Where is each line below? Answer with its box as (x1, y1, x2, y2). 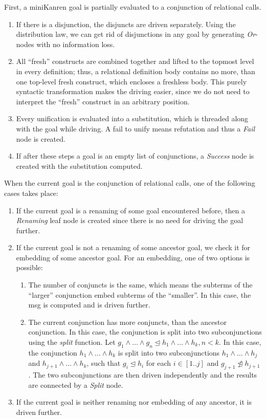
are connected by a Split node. (28, 379, 123, 390)
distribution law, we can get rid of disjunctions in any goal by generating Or (16, 29, 256, 39)
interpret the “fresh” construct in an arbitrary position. (16, 96, 190, 106)
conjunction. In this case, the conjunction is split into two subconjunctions (28, 326, 262, 337)
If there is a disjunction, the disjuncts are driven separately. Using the (16, 18, 236, 29)
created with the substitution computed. (16, 160, 143, 171)
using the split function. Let (28, 337, 116, 347)
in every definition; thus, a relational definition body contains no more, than (16, 65, 255, 76)
